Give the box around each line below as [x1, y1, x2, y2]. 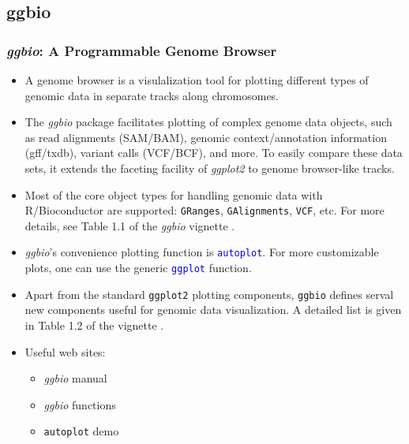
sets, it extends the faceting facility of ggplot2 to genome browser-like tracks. [24, 159, 395, 176]
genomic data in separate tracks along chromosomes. [24, 87, 280, 103]
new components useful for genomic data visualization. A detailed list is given [24, 301, 402, 318]
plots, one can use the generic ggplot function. [24, 259, 252, 276]
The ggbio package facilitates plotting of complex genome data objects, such [24, 114, 392, 130]
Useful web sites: [24, 343, 106, 360]
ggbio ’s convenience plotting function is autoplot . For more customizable [24, 244, 379, 260]
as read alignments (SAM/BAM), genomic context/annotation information [24, 129, 387, 145]
